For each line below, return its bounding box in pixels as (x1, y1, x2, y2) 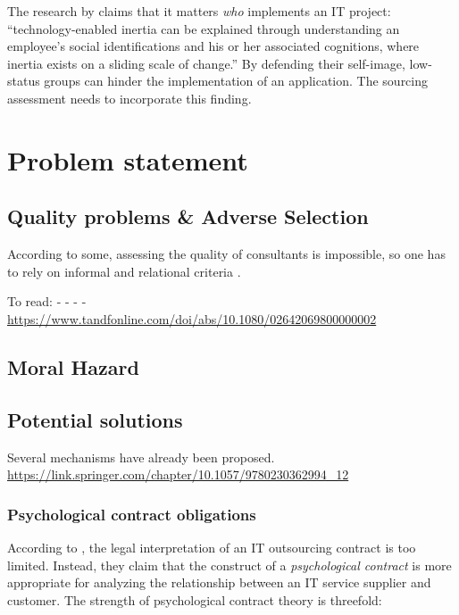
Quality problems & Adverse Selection (7, 203, 369, 230)
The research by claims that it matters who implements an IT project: (7, 2, 391, 20)
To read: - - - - (7, 292, 87, 311)
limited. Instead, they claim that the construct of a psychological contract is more (7, 555, 452, 574)
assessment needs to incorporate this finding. (7, 88, 252, 107)
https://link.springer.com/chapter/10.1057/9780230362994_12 (7, 465, 349, 484)
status (7, 71, 40, 90)
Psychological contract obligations (7, 503, 256, 525)
